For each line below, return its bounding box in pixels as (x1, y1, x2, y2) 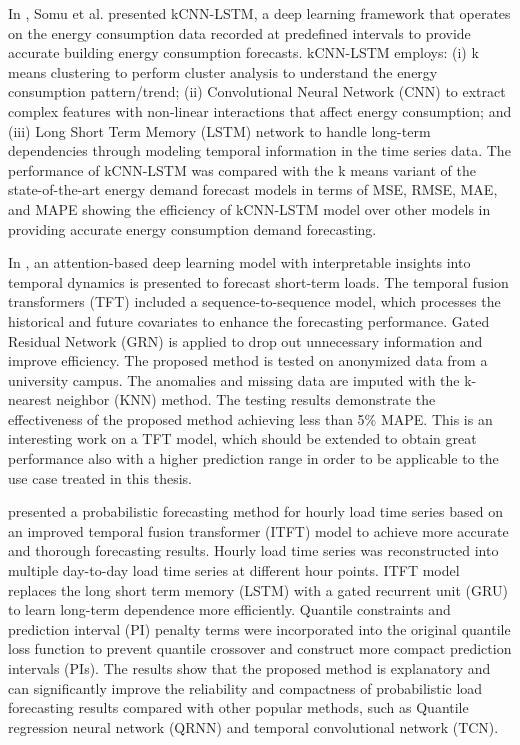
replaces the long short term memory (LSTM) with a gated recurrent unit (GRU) (8, 579, 508, 600)
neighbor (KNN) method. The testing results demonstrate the (56, 389, 436, 410)
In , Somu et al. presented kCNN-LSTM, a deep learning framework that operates (8, 3, 511, 23)
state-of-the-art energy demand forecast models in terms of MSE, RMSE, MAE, (8, 179, 498, 200)
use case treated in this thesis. (8, 467, 192, 488)
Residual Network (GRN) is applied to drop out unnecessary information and (8, 330, 483, 351)
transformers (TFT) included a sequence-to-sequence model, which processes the (8, 291, 501, 312)
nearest (8, 389, 52, 410)
